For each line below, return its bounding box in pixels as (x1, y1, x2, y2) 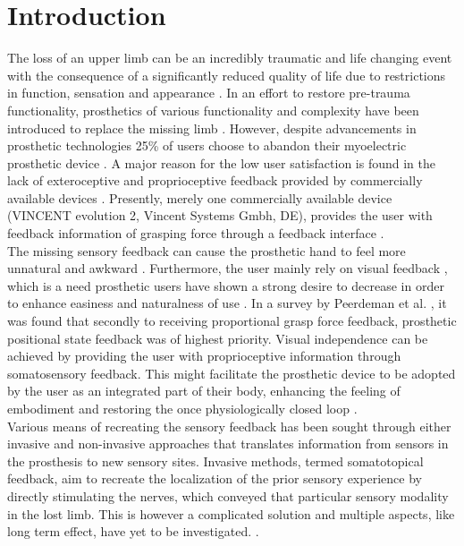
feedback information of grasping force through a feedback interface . (7, 224, 384, 243)
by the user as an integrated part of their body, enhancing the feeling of (7, 381, 401, 400)
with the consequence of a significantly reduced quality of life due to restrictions (7, 65, 446, 84)
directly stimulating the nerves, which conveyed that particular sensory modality (7, 486, 449, 505)
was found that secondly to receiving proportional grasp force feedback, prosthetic (7, 311, 457, 330)
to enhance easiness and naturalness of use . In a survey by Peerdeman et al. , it (7, 294, 447, 312)
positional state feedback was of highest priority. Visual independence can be (7, 328, 428, 347)
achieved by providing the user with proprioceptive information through (7, 346, 401, 365)
